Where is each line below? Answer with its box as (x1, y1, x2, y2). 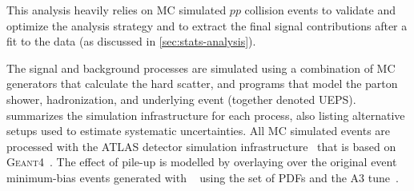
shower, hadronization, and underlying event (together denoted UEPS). (6, 90, 356, 107)
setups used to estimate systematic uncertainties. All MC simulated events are (6, 122, 391, 139)
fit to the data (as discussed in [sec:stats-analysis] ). (6, 33, 256, 50)
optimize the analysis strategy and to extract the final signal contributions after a (6, 17, 408, 34)
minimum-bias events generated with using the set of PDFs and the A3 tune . (6, 169, 399, 185)
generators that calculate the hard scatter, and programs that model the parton (6, 75, 398, 92)
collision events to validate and (244, 2, 396, 18)
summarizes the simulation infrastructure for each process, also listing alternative (6, 106, 405, 123)
